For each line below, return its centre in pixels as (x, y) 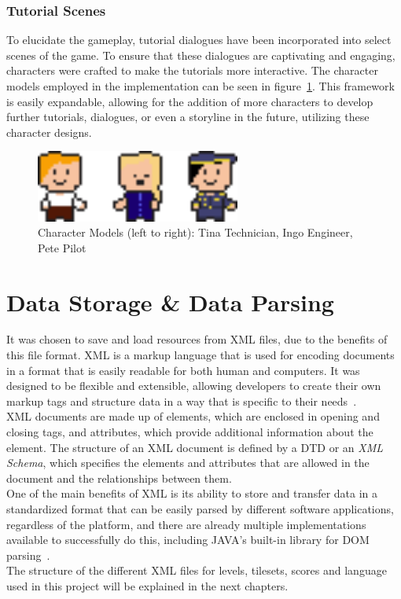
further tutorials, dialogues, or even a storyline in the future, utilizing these (188, 117)
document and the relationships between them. (119, 478)
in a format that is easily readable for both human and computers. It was (183, 370)
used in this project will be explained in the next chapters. (147, 585)
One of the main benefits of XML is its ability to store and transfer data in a (192, 493)
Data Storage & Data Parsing (170, 301)
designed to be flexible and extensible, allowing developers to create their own (194, 386)
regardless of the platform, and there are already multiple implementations (186, 524)
